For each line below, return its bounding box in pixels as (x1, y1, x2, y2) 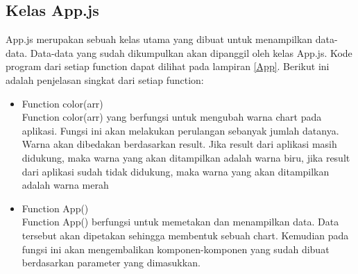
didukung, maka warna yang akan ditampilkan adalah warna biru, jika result (22, 150, 350, 164)
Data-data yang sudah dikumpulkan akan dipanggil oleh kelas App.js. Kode (30, 45, 352, 60)
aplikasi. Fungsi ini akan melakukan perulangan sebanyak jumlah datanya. (22, 123, 339, 137)
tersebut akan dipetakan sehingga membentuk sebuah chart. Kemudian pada (22, 228, 349, 242)
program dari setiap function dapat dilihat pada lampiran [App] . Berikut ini (6, 59, 330, 74)
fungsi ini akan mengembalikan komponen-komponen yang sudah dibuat (22, 241, 330, 256)
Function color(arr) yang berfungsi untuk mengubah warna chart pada (22, 110, 322, 124)
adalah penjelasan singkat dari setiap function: (6, 72, 204, 87)
